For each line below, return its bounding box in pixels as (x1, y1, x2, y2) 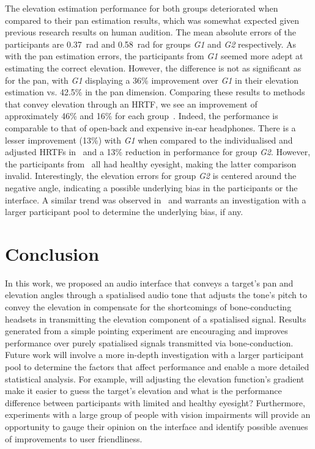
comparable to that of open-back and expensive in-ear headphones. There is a (5, 121, 296, 134)
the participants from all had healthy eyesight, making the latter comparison (5, 157, 297, 170)
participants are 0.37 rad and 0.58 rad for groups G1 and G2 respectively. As (5, 37, 297, 50)
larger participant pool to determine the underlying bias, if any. (5, 205, 243, 218)
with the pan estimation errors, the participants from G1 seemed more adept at (5, 49, 303, 62)
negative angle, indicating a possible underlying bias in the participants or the (5, 181, 298, 194)
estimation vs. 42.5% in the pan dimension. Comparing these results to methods (5, 86, 305, 98)
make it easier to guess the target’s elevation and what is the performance (5, 384, 282, 397)
